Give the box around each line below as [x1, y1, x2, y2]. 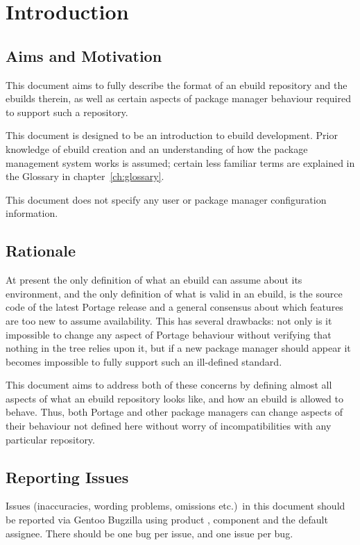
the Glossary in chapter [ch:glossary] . [6, 169, 164, 184]
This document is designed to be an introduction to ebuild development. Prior [6, 128, 338, 143]
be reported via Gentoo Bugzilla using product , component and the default [6, 512, 328, 527]
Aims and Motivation [6, 44, 162, 66]
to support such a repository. [6, 104, 128, 119]
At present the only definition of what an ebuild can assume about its [6, 272, 302, 287]
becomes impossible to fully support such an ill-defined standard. [6, 354, 282, 368]
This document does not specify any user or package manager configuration [6, 192, 327, 206]
